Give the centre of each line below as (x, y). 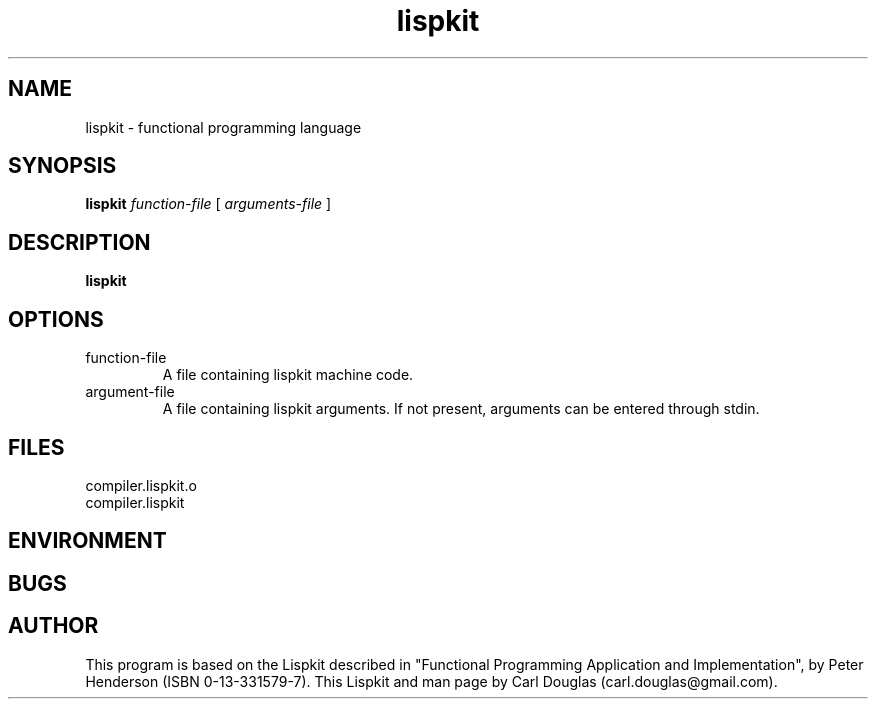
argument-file (130, 392)
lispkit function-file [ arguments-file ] (208, 204)
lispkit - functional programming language (223, 127)
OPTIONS (56, 319)
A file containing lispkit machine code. (288, 375)
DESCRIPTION (79, 242)
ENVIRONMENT (87, 541)
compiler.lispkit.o (141, 485)
